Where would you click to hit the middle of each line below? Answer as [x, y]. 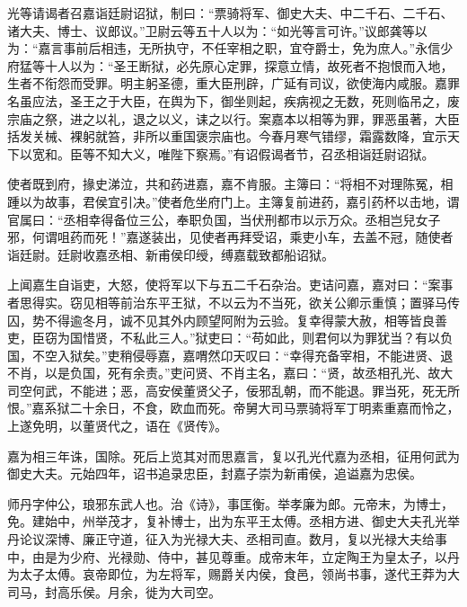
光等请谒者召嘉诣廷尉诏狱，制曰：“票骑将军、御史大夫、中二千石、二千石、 [230, 13]
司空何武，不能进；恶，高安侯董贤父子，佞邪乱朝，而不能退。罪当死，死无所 [233, 390]
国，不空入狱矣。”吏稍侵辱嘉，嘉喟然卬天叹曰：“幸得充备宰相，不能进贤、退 [230, 355]
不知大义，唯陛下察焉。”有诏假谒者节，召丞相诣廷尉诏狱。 [264, 153]
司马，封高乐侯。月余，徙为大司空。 [114, 591]
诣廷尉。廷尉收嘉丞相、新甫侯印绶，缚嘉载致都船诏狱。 [171, 254]
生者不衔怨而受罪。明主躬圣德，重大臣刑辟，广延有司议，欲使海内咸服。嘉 [227, 83]
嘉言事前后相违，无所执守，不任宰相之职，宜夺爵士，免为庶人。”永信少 [246, 48]
